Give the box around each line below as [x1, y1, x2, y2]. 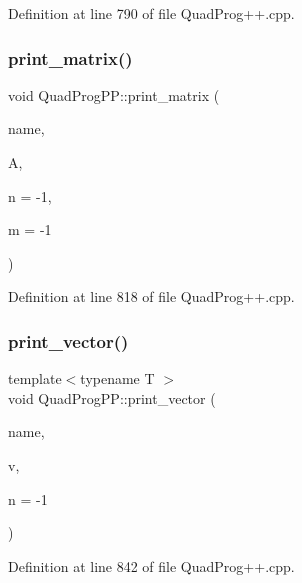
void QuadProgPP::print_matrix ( [8, 84, 220, 105]
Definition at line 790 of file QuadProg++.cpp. [8, 3, 295, 23]
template [8, 368, 62, 389]
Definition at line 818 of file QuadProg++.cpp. [8, 286, 295, 307]
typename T [80, 368, 155, 389]
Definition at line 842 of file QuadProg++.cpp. [8, 555, 295, 576]
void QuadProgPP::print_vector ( [8, 387, 216, 408]
